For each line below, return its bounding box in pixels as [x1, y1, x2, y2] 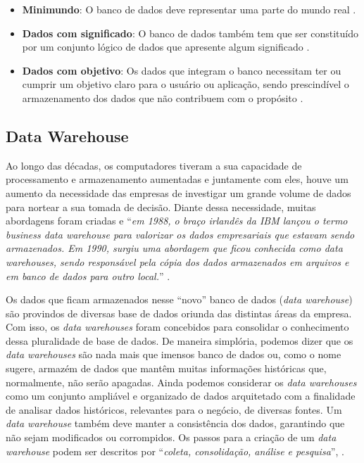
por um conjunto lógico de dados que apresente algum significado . [22, 39, 310, 54]
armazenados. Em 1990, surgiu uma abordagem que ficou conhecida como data [6, 241, 343, 255]
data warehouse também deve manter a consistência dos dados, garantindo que [6, 416, 345, 431]
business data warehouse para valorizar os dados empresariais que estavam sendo [6, 227, 355, 241]
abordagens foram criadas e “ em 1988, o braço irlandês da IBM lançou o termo [6, 213, 348, 228]
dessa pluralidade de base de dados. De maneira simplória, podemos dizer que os [6, 333, 353, 348]
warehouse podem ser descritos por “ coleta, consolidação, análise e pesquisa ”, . [6, 443, 344, 458]
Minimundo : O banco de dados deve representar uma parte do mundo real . [22, 2, 356, 16]
